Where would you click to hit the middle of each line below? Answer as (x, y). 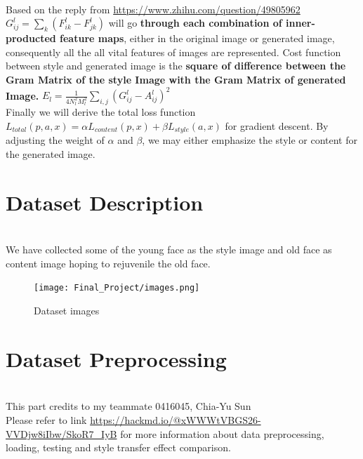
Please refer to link (46, 420)
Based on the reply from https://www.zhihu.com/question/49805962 (153, 9)
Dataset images (67, 311)
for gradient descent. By (277, 125)
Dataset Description (105, 202)
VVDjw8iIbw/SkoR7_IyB (61, 433)
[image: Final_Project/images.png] (117, 288)
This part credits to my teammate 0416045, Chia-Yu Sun (128, 406)
